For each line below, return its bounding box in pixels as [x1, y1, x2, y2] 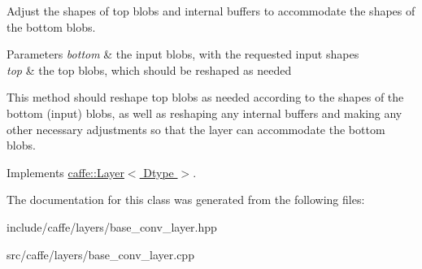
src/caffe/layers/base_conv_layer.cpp [7, 245, 194, 262]
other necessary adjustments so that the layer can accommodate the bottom [7, 120, 385, 137]
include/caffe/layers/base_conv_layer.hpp [7, 218, 217, 235]
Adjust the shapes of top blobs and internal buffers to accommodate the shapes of [7, 2, 415, 19]
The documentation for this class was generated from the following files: [7, 191, 365, 208]
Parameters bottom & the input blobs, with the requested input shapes [7, 46, 359, 63]
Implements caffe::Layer [7, 163, 124, 180]
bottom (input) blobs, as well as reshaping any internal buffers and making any [7, 104, 402, 121]
